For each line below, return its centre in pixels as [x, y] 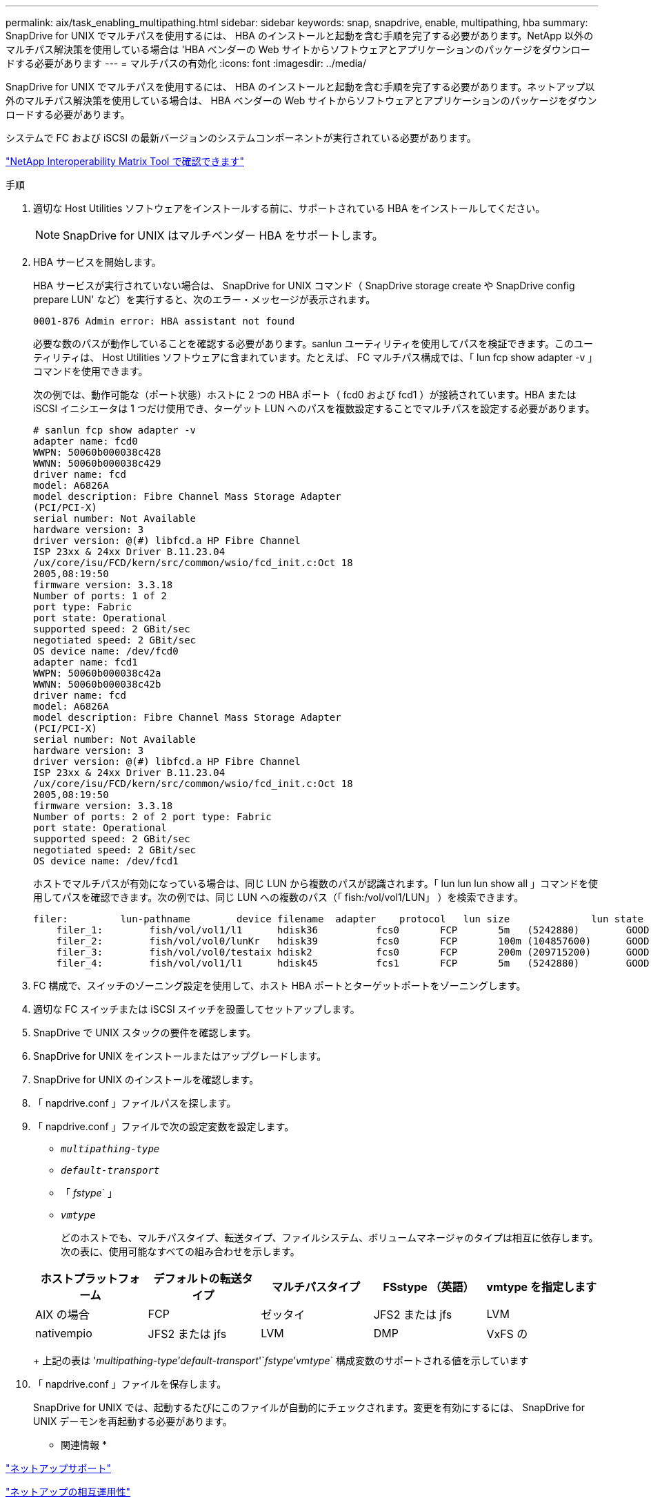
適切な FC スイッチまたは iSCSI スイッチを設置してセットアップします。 [197, 1009]
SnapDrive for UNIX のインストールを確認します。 [146, 1079]
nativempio [64, 1333]
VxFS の [507, 1334]
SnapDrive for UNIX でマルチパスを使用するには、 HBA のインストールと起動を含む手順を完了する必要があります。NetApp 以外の [300, 36]
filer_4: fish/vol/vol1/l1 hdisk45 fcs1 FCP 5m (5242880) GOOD [353, 963]
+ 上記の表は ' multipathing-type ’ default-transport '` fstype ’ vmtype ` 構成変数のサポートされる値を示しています [281, 1360]
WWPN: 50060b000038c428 [97, 452]
